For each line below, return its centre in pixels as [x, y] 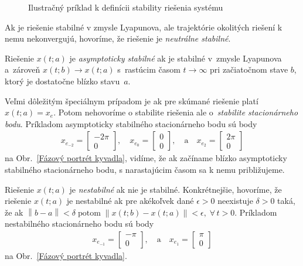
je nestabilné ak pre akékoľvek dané [130, 201]
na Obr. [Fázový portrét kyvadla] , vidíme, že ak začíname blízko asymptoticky [146, 158]
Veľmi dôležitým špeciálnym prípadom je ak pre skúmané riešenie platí [132, 100]
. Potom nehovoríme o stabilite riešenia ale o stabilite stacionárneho [176, 112]
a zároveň [23, 69]
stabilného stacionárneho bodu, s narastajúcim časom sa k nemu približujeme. [145, 169]
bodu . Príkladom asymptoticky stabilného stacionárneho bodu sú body [131, 123]
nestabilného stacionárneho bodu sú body [79, 224]
